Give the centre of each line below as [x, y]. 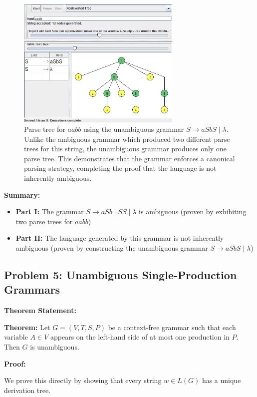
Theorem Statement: [40, 310]
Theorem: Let [27, 327]
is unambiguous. [55, 347]
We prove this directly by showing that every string [83, 380]
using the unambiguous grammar [134, 129]
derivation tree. [27, 390]
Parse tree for [45, 129]
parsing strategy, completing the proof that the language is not [120, 168]
